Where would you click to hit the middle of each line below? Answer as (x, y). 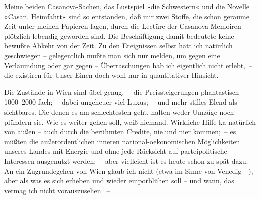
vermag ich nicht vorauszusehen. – (57, 190)
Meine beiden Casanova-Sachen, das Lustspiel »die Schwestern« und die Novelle (127, 6)
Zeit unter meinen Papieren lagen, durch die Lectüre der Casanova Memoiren (123, 26)
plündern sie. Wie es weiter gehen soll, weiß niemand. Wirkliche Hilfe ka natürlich (130, 121)
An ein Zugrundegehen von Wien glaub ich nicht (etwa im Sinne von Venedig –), (129, 171)
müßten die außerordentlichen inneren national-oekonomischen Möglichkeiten (122, 141)
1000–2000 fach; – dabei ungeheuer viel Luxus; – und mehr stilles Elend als (121, 102)
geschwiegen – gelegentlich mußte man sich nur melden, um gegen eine (112, 55)
